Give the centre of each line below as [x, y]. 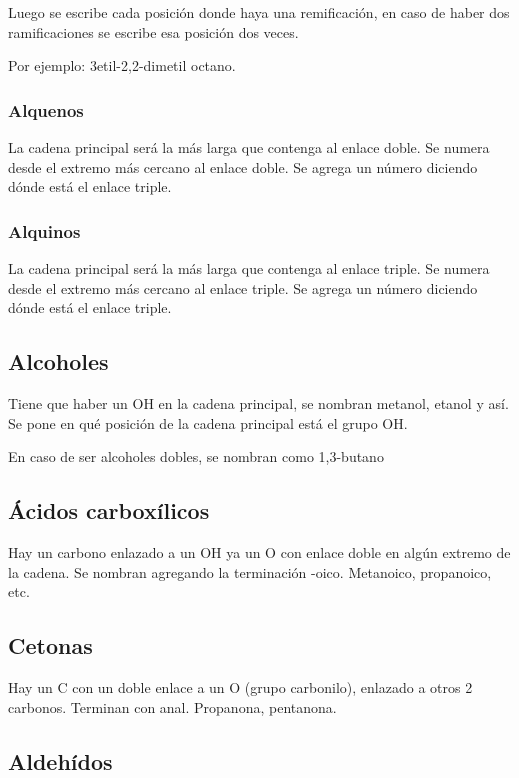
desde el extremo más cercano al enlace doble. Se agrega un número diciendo [243, 166]
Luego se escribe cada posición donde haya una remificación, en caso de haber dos [259, 12]
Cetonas [50, 645]
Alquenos [46, 109]
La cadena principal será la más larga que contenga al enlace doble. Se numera [249, 147]
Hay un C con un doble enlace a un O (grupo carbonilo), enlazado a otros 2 [240, 686]
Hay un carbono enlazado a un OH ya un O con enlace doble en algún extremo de [259, 551]
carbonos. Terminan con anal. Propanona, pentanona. [172, 706]
